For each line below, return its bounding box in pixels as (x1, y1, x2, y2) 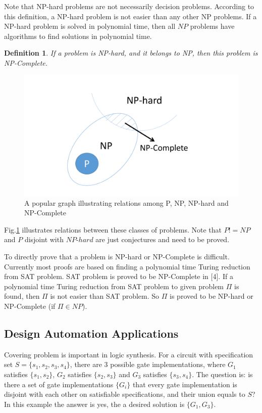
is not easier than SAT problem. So (50, 291, 160, 301)
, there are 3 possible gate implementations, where (70, 359, 226, 370)
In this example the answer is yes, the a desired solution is (4, 398, 185, 409)
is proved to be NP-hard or (170, 291, 253, 301)
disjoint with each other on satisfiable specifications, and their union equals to (4, 389, 245, 399)
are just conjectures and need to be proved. (95, 234, 230, 245)
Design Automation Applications (4, 325, 179, 341)
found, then (4, 291, 40, 301)
